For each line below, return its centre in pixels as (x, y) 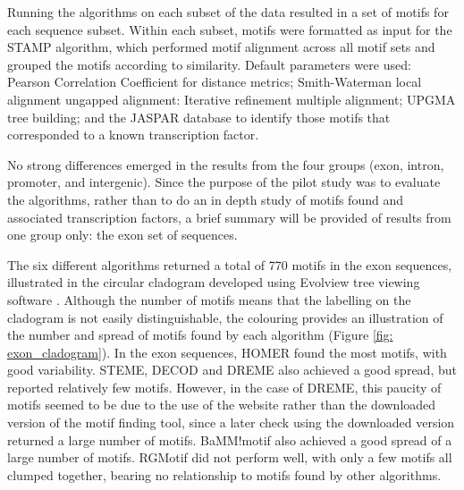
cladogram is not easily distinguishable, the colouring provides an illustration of (225, 317)
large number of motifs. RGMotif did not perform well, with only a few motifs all (230, 457)
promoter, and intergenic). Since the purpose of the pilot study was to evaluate (224, 182)
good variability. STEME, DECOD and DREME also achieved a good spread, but (232, 370)
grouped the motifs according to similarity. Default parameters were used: (209, 64)
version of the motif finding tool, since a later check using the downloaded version (231, 422)
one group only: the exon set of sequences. (122, 235)
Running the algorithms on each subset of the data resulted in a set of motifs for (228, 12)
